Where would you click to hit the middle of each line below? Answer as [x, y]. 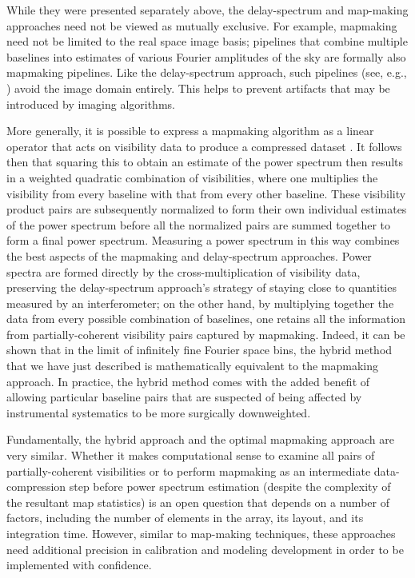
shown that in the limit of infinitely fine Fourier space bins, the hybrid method [200, 350]
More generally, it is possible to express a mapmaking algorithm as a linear [190, 131]
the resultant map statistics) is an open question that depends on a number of [198, 502]
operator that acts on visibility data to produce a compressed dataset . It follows [204, 146]
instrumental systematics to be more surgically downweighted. [159, 412]
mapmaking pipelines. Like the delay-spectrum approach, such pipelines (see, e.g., [207, 72]
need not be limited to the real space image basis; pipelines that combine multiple [207, 41]
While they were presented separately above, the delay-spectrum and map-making [207, 10]
